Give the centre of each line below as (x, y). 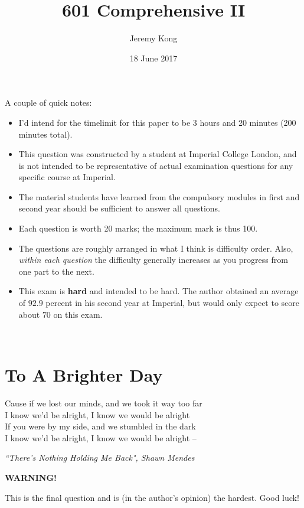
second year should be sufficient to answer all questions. (119, 208)
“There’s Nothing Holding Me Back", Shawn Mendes (100, 457)
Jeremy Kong (153, 38)
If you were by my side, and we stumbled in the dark (100, 426)
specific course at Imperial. (67, 177)
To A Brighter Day (84, 375)
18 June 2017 (153, 58)
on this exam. (78, 314)
